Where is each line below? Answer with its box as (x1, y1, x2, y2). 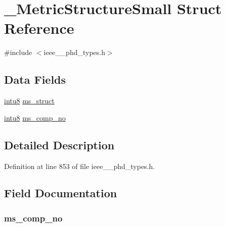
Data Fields (4, 72, 66, 87)
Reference (4, 18, 74, 38)
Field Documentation (4, 185, 117, 201)
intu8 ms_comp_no (4, 112, 66, 123)
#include (4, 47, 32, 58)
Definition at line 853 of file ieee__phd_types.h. (4, 160, 155, 171)
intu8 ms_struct (4, 95, 55, 106)
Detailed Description (4, 137, 115, 152)
